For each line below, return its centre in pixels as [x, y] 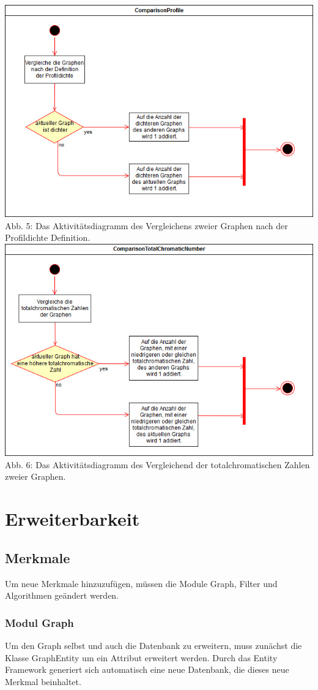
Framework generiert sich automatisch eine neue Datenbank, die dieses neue [147, 669]
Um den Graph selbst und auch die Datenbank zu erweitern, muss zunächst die [153, 646]
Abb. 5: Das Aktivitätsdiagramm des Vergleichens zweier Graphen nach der [146, 225]
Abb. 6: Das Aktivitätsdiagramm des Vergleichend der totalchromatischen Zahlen [157, 464]
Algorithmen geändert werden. [62, 595]
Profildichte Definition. [48, 237]
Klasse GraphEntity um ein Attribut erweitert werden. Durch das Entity [141, 657]
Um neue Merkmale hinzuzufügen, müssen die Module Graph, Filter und [141, 583]
